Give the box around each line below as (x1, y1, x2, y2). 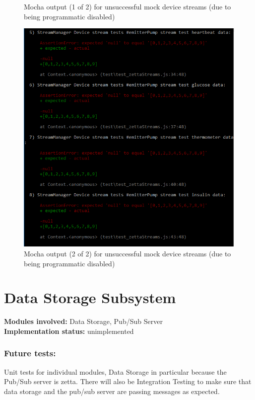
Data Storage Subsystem (4, 287, 176, 308)
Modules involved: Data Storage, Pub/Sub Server (4, 316, 163, 326)
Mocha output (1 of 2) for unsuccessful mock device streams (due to (24, 1, 231, 11)
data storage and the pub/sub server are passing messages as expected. (4, 386, 220, 396)
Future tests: (4, 347, 56, 359)
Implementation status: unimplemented (4, 325, 134, 336)
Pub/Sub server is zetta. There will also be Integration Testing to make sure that (4, 376, 252, 387)
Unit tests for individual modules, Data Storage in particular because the (4, 366, 227, 377)
